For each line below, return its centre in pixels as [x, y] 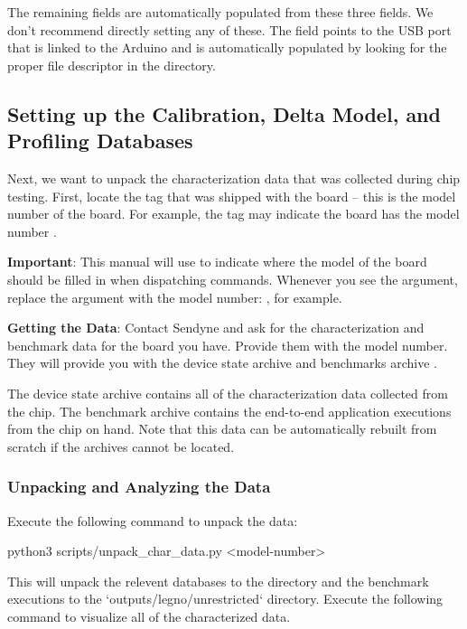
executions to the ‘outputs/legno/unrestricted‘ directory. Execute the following [225, 599]
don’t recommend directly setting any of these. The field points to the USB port [229, 29]
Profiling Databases [100, 141]
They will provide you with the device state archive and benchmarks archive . [222, 363]
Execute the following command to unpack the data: [153, 520]
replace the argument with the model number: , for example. [175, 297]
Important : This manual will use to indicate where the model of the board [217, 262]
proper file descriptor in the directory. [112, 65]
